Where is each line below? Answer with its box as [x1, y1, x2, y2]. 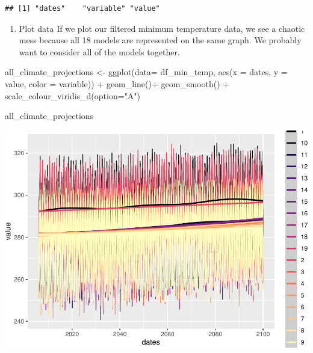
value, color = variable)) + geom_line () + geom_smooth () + [5, 77, 230, 90]
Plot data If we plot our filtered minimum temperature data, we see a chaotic [19, 22, 305, 34]
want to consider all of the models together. [19, 45, 180, 58]
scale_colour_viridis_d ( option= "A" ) [5, 89, 141, 102]
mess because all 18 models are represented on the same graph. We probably [19, 34, 302, 46]
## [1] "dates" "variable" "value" [5, 4, 160, 13]
